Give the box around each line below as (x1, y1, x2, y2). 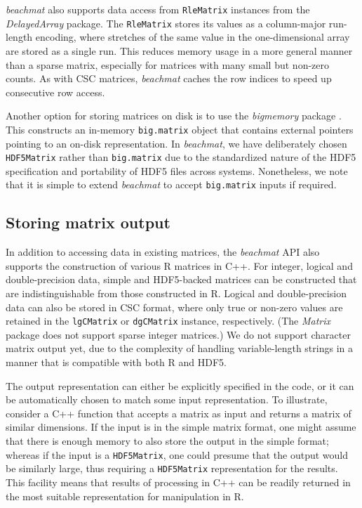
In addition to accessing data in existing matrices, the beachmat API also (6, 245, 320, 259)
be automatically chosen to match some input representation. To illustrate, (6, 392, 328, 407)
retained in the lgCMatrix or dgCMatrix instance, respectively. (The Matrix (6, 313, 331, 328)
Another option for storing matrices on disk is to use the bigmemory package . (6, 108, 342, 123)
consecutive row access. (6, 84, 105, 99)
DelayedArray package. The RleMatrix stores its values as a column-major (6, 15, 326, 30)
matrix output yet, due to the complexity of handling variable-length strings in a (6, 341, 353, 356)
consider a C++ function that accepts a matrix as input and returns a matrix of (6, 405, 351, 420)
